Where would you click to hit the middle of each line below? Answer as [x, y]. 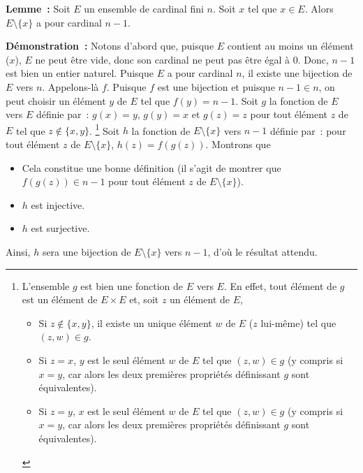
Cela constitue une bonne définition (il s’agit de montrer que [151, 167]
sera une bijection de [87, 251]
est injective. [58, 204]
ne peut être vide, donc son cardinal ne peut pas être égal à [163, 59]
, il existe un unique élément [151, 322]
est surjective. [60, 228]
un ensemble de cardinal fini [144, 8]
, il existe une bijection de [297, 73]
